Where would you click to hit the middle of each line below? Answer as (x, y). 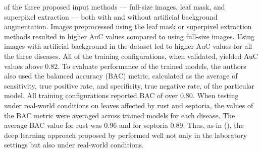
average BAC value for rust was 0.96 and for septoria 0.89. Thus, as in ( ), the (124, 125)
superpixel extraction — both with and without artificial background (111, 16)
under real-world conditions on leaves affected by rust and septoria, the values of (129, 105)
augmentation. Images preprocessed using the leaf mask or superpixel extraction (128, 26)
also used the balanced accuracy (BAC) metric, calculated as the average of (121, 76)
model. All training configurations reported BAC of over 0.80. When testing (121, 95)
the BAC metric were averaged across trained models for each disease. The (120, 115)
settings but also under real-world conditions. (74, 145)
